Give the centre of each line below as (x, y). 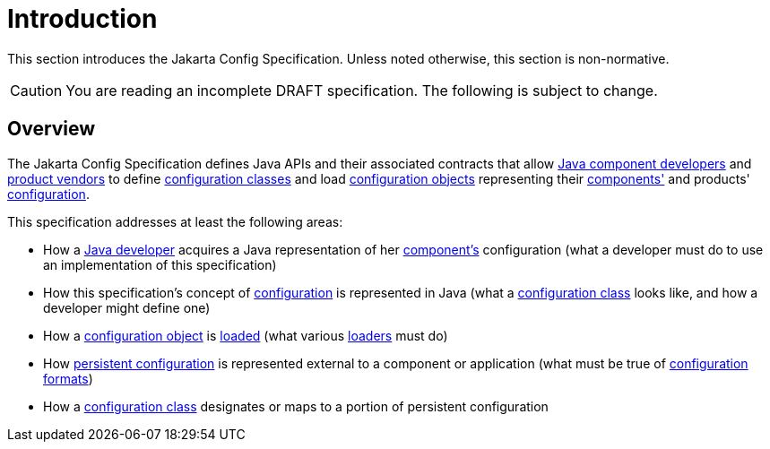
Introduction (82, 19)
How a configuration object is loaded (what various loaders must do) (246, 335)
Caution (36, 90)
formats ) (68, 378)
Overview (52, 129)
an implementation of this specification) (160, 264)
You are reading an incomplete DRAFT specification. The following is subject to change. (362, 90)
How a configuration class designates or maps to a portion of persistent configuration (296, 406)
